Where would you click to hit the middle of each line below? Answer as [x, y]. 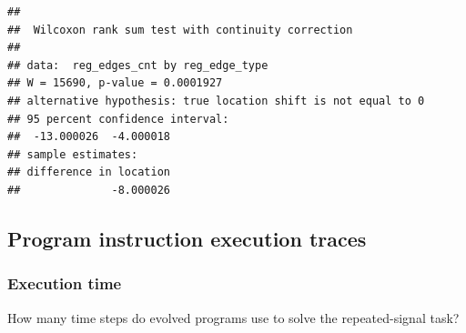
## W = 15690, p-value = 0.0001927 [115, 83]
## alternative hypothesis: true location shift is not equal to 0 [216, 101]
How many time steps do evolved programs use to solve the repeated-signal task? [233, 317]
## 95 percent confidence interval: [118, 119]
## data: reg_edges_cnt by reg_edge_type [138, 65]
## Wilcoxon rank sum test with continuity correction [180, 30]
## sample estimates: [73, 154]
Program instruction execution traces [187, 238]
